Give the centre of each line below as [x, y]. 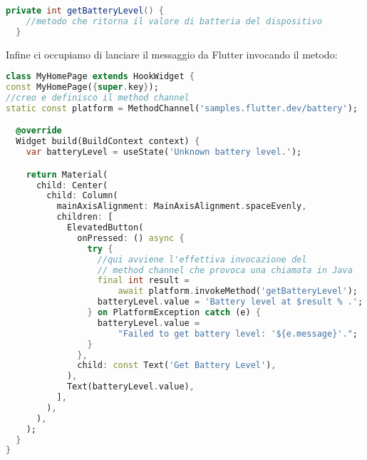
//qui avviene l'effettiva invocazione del [202, 259]
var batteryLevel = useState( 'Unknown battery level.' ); [164, 152]
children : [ [85, 217]
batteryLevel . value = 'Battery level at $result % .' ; [230, 302]
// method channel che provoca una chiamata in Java [225, 270]
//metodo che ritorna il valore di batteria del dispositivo [174, 21]
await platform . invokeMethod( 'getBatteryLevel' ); [238, 291]
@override [39, 131]
